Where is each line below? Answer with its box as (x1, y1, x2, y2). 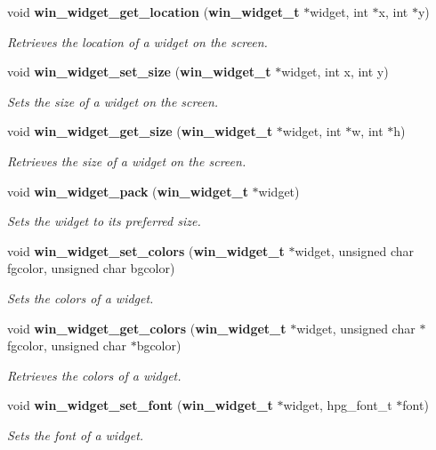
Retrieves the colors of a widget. (7, 366, 182, 384)
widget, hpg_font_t (283, 396, 392, 414)
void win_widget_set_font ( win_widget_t (7, 396, 273, 414)
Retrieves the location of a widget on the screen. (7, 32, 268, 51)
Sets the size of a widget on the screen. (7, 92, 219, 110)
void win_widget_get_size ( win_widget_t (7, 122, 273, 141)
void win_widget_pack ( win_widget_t (7, 181, 248, 200)
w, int (351, 122, 384, 141)
